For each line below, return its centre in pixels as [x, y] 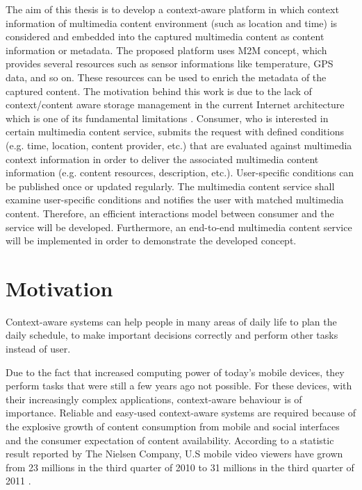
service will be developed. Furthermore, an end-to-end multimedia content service [179, 227]
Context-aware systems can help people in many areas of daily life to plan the [171, 321]
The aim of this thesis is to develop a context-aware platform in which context [172, 9]
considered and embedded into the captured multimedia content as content [165, 36]
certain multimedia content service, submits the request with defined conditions [175, 132]
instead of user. [38, 348]
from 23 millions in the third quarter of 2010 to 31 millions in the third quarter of [180, 467]
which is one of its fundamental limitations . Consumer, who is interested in [167, 118]
